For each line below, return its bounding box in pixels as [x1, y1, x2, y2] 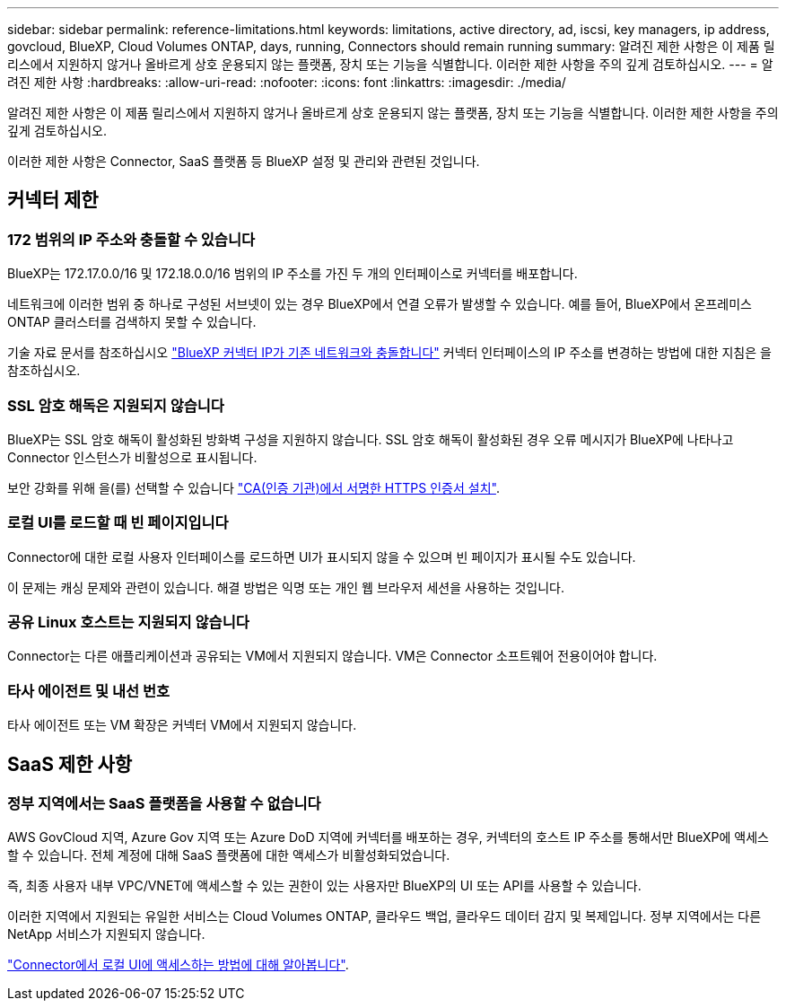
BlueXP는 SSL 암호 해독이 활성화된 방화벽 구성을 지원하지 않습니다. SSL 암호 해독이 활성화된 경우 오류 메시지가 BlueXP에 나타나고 [7, 431, 734, 447]
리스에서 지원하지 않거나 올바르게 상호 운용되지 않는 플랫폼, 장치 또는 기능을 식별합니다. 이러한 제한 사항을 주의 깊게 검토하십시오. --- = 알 [7, 57, 773, 72]
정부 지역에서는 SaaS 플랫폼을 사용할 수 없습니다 [7, 794, 321, 813]
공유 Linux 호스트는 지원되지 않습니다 [7, 613, 249, 632]
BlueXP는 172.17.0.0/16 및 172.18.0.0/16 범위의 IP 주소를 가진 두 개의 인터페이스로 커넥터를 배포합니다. [7, 266, 578, 282]
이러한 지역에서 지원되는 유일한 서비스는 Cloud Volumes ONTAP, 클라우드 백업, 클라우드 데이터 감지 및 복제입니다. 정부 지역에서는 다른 [7, 908, 762, 925]
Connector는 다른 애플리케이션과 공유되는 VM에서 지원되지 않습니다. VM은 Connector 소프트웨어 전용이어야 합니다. [7, 648, 658, 664]
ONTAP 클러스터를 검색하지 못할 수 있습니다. [7, 314, 257, 330]
